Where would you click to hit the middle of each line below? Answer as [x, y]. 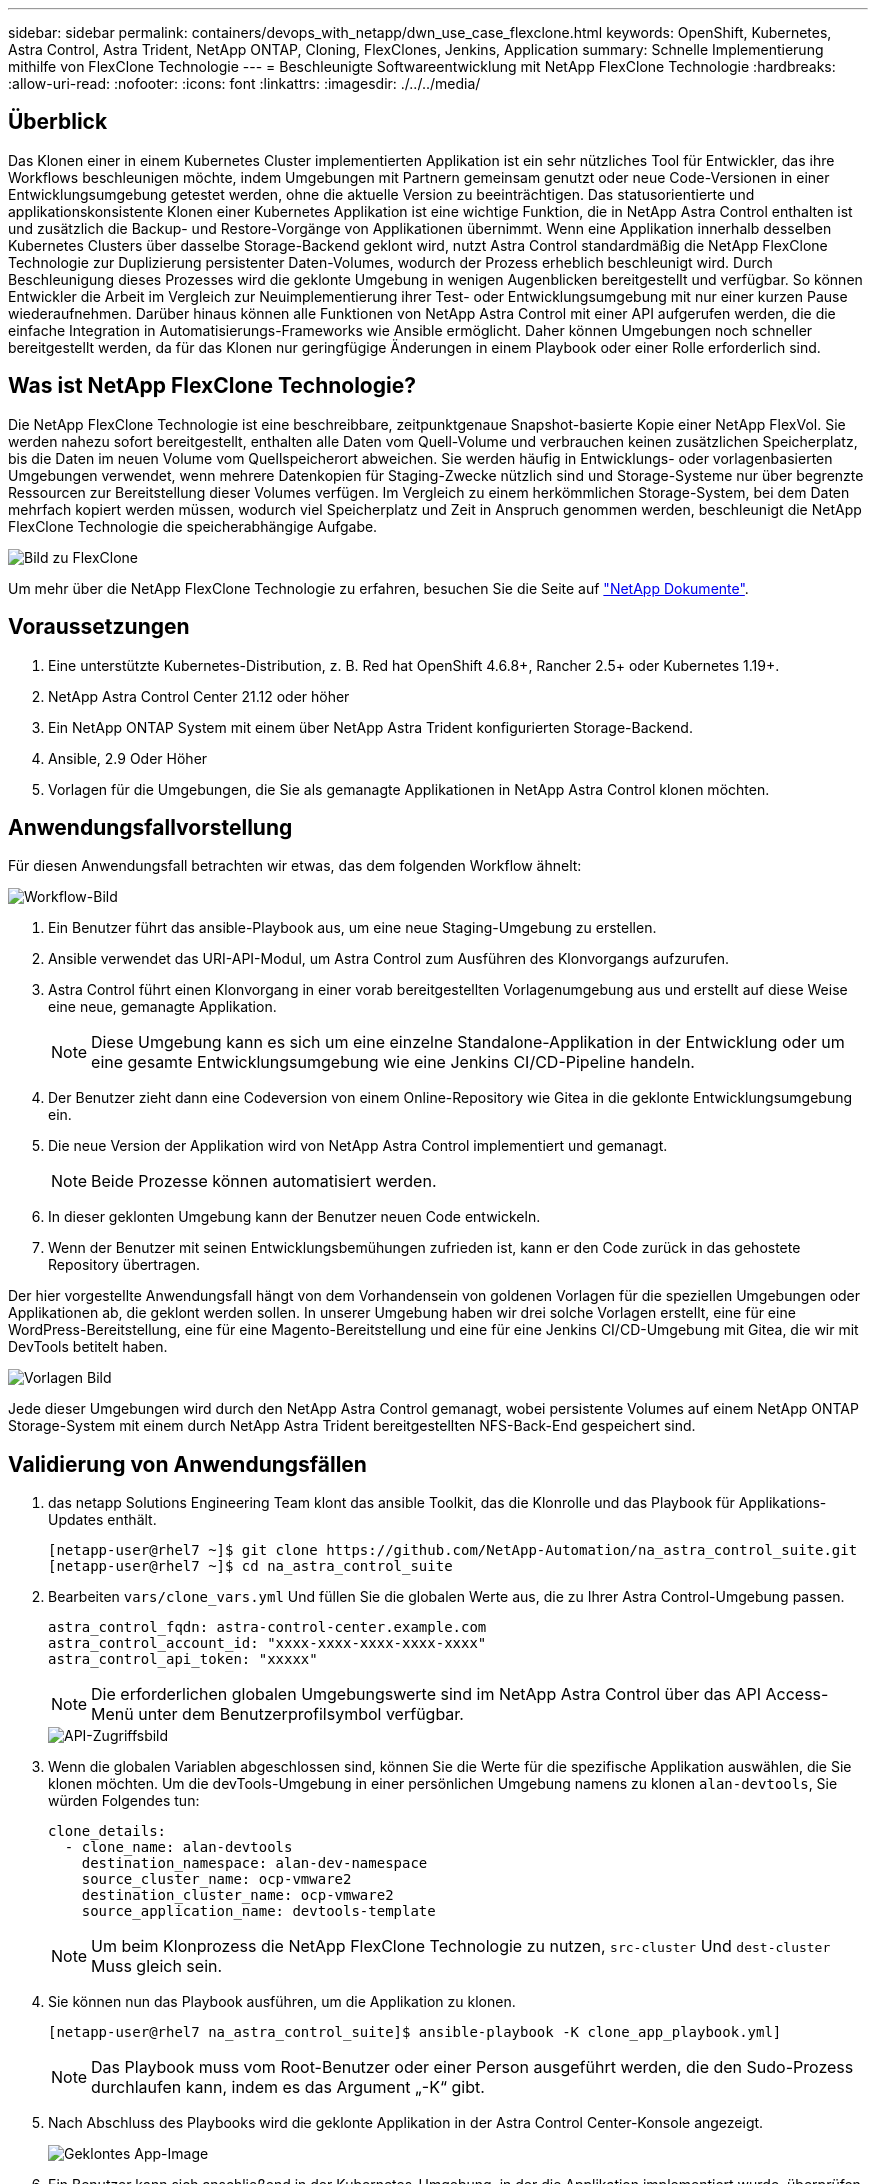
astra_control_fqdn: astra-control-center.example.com [267, 1627]
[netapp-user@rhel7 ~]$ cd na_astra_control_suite [250, 1566]
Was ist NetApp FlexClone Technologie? [212, 386]
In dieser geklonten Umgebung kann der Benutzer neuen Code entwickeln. [294, 1217]
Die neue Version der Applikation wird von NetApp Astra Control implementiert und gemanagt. [358, 1146]
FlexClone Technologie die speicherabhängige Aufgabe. [193, 526]
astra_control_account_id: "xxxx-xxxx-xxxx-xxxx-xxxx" [267, 1643]
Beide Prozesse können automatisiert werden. [264, 1181]
